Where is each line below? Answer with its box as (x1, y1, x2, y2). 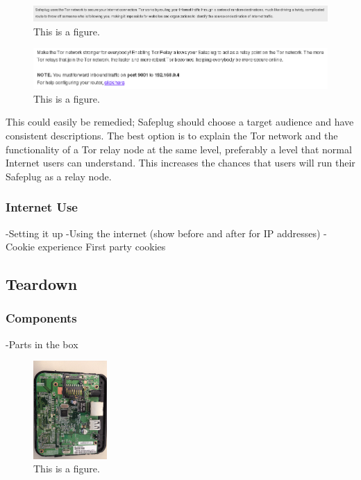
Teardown (6, 273, 78, 295)
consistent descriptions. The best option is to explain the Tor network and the (6, 128, 338, 142)
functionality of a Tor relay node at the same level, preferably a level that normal (6, 142, 352, 156)
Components (6, 309, 77, 327)
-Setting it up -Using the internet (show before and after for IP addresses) (6, 225, 321, 240)
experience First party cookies (37, 239, 166, 254)
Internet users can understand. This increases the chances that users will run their (6, 155, 355, 170)
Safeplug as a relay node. (6, 169, 112, 183)
